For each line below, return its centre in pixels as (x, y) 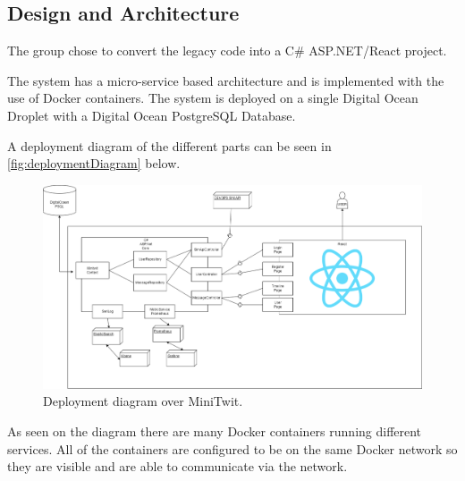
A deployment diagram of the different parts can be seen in (169, 145)
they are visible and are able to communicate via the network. (178, 466)
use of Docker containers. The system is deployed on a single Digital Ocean (213, 98)
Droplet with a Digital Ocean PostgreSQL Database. (152, 115)
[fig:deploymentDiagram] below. (94, 163)
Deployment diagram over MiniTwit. (143, 401)
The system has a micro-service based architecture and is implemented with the (226, 80)
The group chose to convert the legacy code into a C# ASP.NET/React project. (227, 51)
